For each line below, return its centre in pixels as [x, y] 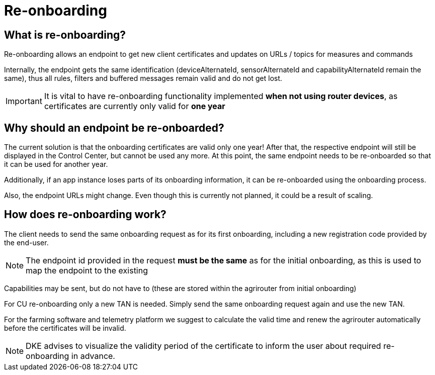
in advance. [93, 356]
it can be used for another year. [56, 164]
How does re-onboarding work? [85, 215]
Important [24, 101]
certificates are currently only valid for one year [135, 106]
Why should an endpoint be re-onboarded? [114, 128]
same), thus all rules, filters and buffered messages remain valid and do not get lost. [143, 78]
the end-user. [26, 242]
